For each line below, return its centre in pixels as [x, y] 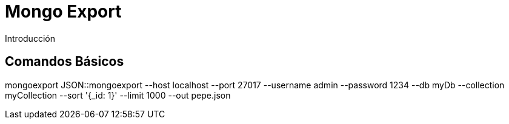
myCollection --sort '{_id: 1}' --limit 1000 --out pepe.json [118, 95]
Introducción [30, 38]
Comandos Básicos [65, 62]
